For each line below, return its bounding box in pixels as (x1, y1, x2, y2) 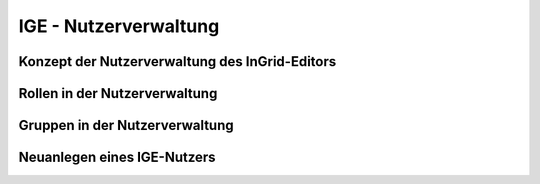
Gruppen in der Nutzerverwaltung (18, 117, 234, 134)
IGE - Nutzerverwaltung (18, 15, 220, 37)
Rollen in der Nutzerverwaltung (18, 85, 218, 102)
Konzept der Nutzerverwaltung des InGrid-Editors (18, 53, 337, 70)
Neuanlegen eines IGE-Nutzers (18, 149, 216, 166)
